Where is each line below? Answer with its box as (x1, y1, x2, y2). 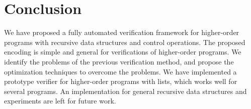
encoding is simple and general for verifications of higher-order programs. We (4, 46, 241, 57)
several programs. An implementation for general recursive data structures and (4, 85, 247, 96)
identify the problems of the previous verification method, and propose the (4, 56, 234, 66)
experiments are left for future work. (4, 95, 116, 106)
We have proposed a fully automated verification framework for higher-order (4, 27, 239, 37)
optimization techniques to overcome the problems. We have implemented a (4, 66, 237, 76)
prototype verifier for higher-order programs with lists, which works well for (4, 76, 237, 86)
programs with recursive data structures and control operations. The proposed (4, 36, 245, 47)
